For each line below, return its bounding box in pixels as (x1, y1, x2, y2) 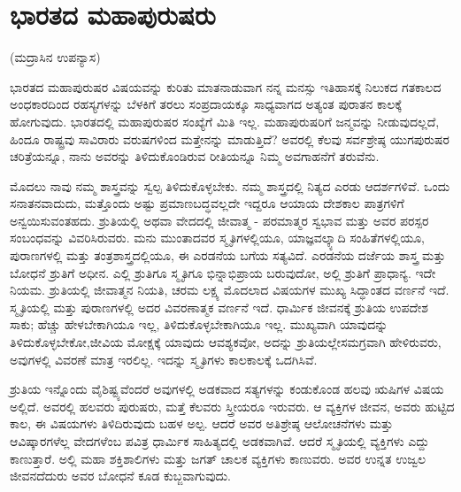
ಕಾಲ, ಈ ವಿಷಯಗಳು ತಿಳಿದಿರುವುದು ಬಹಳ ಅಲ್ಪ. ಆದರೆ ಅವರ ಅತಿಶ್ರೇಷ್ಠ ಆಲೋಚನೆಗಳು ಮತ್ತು (10, 414, 394, 433)
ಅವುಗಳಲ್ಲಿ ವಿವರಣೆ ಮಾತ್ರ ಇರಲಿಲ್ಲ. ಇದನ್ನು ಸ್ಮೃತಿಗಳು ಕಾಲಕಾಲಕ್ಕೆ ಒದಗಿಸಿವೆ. (10, 350, 318, 368)
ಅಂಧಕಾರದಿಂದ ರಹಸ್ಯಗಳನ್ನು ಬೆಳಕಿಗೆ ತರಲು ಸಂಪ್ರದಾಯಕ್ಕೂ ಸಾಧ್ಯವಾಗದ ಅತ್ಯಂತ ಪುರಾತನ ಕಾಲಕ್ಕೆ (10, 95, 403, 113)
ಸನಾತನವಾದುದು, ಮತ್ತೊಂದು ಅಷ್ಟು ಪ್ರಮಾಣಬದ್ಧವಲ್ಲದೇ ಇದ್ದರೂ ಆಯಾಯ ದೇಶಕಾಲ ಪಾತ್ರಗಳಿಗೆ (10, 194, 404, 212)
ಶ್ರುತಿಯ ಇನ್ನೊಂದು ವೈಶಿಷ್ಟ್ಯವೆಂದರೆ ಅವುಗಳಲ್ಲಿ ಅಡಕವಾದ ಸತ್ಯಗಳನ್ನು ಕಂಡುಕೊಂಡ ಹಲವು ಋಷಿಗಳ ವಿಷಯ (10, 380, 444, 398)
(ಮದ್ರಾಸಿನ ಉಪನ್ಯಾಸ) (10, 48, 101, 66)
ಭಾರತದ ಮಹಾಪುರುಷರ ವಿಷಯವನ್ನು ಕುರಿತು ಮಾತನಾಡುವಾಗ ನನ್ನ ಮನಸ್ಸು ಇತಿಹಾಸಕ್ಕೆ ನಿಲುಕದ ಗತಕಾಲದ (10, 77, 442, 96)
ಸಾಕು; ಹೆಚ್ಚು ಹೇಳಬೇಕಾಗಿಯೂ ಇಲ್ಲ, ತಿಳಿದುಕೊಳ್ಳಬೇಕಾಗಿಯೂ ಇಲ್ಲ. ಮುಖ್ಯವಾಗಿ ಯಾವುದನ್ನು (10, 315, 388, 334)
